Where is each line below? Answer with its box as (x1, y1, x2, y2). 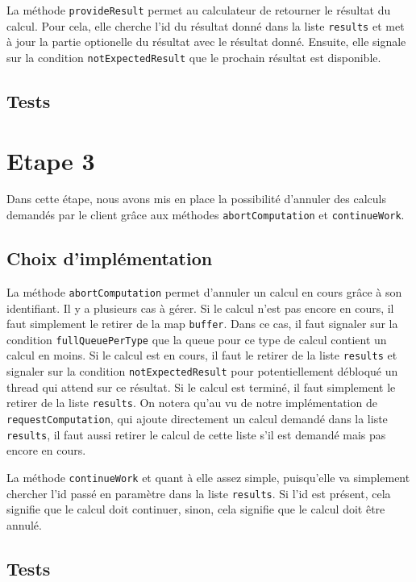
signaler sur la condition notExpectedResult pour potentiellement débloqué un (6, 363, 398, 380)
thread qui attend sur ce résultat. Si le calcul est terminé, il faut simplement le (6, 378, 396, 395)
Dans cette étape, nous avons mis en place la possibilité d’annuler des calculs (6, 190, 386, 207)
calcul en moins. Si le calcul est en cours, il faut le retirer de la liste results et (6, 347, 397, 364)
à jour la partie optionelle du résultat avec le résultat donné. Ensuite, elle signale (6, 33, 406, 50)
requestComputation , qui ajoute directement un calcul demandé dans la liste (6, 410, 388, 427)
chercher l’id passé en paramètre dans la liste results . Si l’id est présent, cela (6, 484, 391, 501)
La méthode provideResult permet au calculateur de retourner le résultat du (6, 2, 391, 18)
